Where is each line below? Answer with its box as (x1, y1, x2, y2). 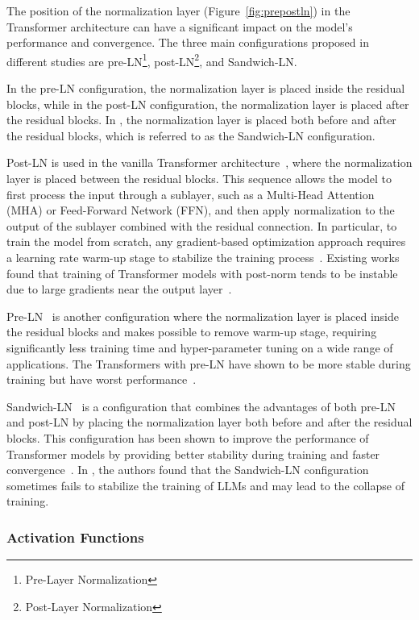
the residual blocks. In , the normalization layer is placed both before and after (6, 111, 396, 128)
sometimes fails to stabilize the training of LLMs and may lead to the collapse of (6, 476, 404, 493)
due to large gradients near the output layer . (6, 281, 232, 298)
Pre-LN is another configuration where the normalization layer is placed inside (6, 307, 399, 324)
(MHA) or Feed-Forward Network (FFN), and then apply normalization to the (6, 202, 395, 218)
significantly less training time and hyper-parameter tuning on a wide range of (6, 339, 393, 356)
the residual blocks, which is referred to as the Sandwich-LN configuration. (6, 127, 375, 144)
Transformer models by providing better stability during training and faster (6, 445, 380, 462)
